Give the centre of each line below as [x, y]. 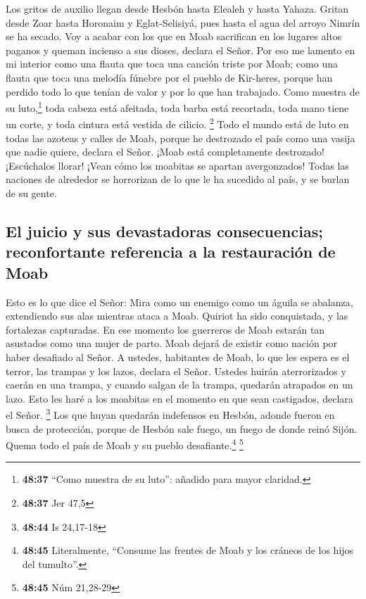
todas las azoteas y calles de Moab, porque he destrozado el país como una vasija [181, 138]
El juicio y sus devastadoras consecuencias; [164, 231]
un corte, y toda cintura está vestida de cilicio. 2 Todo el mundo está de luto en [177, 123]
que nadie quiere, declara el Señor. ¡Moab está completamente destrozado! [165, 152]
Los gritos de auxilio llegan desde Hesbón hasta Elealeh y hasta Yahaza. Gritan [177, 8]
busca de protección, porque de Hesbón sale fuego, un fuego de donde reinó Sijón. [182, 428]
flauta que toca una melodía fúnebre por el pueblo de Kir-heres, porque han [169, 77]
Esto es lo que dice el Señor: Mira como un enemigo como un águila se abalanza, [179, 302]
